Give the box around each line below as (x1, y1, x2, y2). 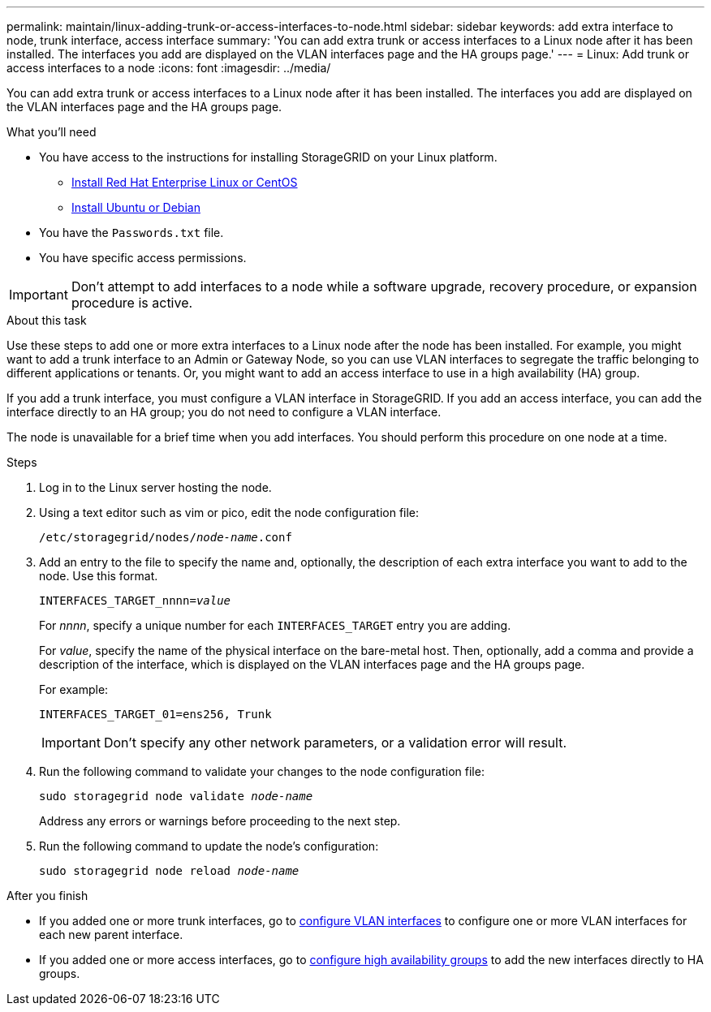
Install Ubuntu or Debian (71, 200, 200, 214)
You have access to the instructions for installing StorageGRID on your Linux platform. (39, 150, 498, 164)
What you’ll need (6, 125, 97, 139)
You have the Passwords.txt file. (39, 226, 224, 239)
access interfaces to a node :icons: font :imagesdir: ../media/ (6, 61, 331, 75)
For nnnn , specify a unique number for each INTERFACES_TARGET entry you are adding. (39, 618, 511, 632)
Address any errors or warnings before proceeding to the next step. (39, 814, 401, 828)
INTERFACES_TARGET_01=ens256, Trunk (39, 708, 272, 721)
